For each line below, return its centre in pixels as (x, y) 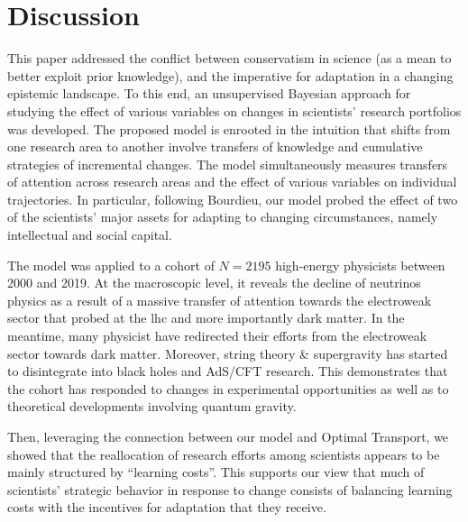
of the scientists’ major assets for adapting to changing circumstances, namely (223, 217)
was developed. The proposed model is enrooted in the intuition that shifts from (229, 128)
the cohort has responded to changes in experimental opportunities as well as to (228, 388)
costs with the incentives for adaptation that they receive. (167, 507)
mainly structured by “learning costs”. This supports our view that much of (216, 472)
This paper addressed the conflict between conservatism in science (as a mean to (229, 58)
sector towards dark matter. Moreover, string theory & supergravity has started (228, 353)
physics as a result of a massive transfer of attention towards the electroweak (220, 300)
